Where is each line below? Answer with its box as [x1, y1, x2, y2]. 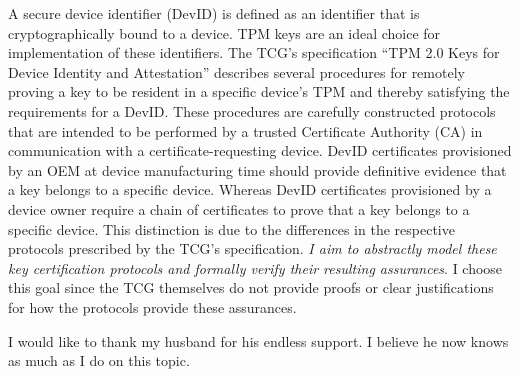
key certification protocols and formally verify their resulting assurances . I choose [8, 257, 503, 278]
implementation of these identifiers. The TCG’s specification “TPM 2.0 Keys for [8, 42, 500, 63]
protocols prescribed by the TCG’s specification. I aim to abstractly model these [8, 238, 497, 259]
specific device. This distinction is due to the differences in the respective [8, 218, 455, 239]
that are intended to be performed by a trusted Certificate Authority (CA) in [8, 120, 483, 141]
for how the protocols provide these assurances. [8, 296, 297, 317]
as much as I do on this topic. [8, 350, 190, 371]
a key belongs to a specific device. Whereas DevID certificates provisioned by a [8, 179, 492, 200]
